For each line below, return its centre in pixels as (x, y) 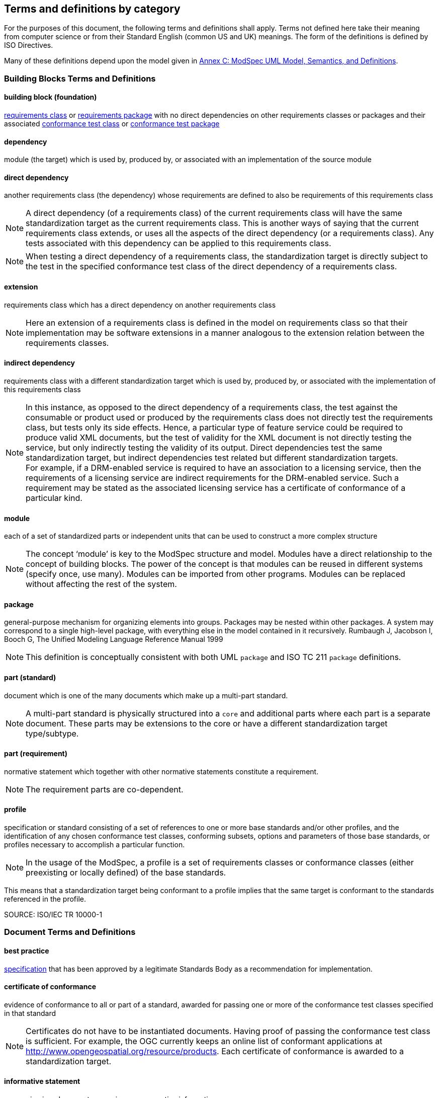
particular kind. (54, 498)
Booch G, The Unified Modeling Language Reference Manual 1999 (114, 639)
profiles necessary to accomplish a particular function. (95, 844)
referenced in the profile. (45, 899)
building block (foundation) (51, 97)
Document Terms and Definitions (70, 932)
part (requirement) (36, 754)
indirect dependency (39, 363)
